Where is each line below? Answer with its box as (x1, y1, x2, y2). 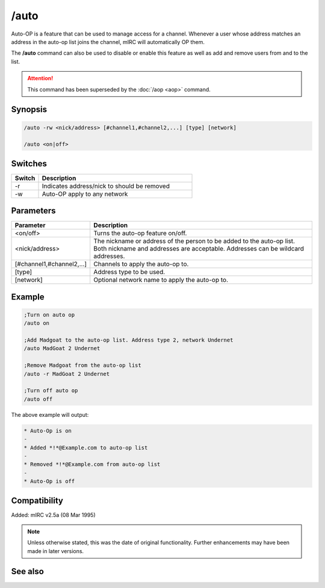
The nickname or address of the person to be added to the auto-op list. (93, 237, 295, 245)
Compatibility (11, 495, 63, 505)
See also (11, 566, 45, 577)
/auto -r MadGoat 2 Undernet (23, 371, 110, 377)
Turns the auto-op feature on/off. (93, 229, 187, 237)
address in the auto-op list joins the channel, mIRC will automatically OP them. (11, 38, 205, 45)
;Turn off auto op (23, 387, 78, 394)
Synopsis (11, 104, 48, 114)
